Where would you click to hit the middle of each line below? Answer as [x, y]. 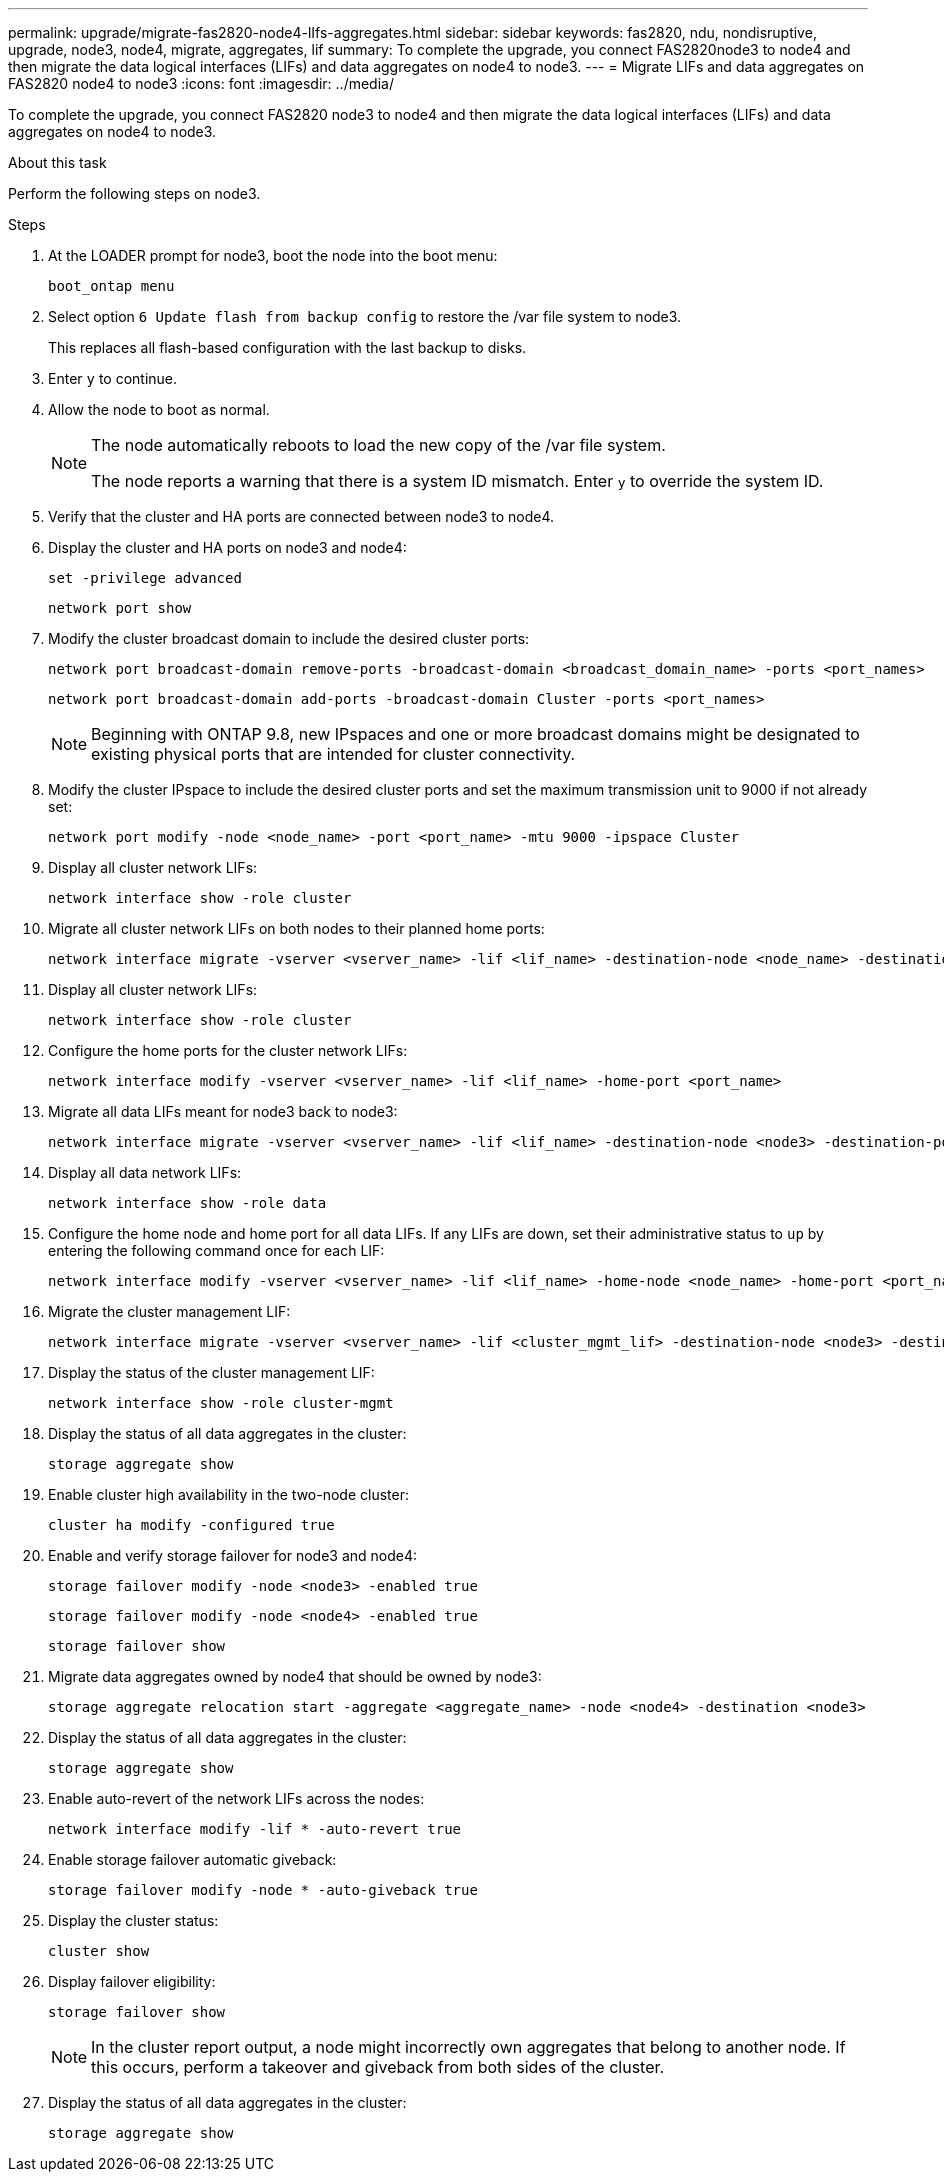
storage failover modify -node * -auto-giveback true [263, 1890]
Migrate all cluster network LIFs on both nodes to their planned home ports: [296, 928]
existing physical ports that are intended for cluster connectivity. [333, 754]
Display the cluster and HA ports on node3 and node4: [227, 547]
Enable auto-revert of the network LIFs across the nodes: [236, 1798]
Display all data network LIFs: [145, 1172]
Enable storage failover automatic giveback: [192, 1859]
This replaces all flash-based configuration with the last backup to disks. [287, 347]
